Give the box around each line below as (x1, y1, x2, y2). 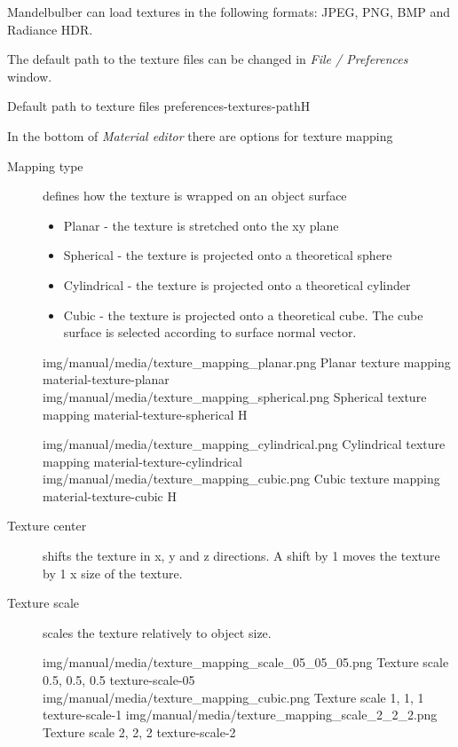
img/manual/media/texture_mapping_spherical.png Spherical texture (43, 387, 427, 405)
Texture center (7, 516, 87, 535)
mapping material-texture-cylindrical (43, 452, 242, 470)
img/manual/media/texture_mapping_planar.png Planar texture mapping (43, 352, 451, 371)
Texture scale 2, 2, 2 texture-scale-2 (43, 722, 236, 741)
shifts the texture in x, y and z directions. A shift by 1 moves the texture (43, 546, 440, 565)
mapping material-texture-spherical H (43, 405, 248, 423)
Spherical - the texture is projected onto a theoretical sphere (63, 246, 392, 264)
